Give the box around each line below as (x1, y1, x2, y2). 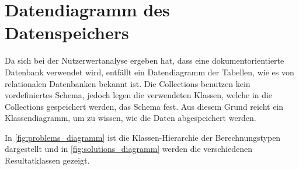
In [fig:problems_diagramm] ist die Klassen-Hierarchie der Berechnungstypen (5, 131, 281, 143)
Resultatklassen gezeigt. (5, 154, 90, 166)
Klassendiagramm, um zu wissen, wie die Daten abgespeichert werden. (5, 112, 256, 124)
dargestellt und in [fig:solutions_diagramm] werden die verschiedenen (5, 143, 253, 155)
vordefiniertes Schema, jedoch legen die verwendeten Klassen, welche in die (5, 89, 273, 101)
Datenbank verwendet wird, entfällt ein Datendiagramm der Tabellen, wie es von (5, 65, 294, 78)
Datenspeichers (5, 20, 129, 44)
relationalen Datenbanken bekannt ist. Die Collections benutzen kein (5, 77, 251, 89)
